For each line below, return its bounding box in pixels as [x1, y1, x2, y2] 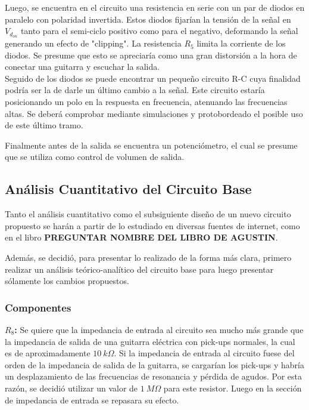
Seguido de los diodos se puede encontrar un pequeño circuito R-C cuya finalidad [5, 72, 301, 84]
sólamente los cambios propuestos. [5, 275, 129, 287]
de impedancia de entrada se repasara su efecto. [5, 393, 179, 406]
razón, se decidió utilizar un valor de [5, 381, 138, 394]
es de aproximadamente [5, 347, 90, 359]
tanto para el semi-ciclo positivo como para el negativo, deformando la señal [20, 24, 298, 37]
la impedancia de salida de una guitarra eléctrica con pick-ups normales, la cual [5, 335, 295, 347]
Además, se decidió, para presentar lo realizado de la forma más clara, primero [5, 251, 292, 263]
